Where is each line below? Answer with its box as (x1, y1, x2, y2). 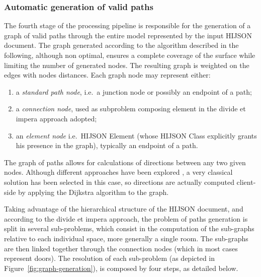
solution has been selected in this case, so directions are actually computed (4, 176, 234, 187)
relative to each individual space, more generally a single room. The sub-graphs (4, 233, 248, 243)
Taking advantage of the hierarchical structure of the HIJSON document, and (4, 203, 243, 214)
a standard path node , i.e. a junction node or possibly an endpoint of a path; (16, 86, 252, 97)
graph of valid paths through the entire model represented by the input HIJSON (4, 30, 252, 40)
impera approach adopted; (16, 113, 97, 123)
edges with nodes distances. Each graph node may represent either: (4, 70, 211, 80)
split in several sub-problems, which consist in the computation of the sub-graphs (4, 223, 254, 234)
